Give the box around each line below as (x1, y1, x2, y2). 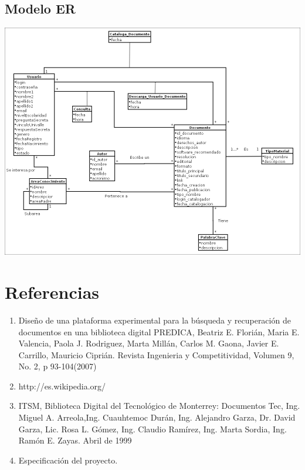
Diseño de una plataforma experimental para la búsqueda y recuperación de (18, 314, 291, 326)
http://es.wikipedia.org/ (18, 379, 106, 392)
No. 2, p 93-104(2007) (18, 360, 97, 372)
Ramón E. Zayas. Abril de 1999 (18, 434, 132, 446)
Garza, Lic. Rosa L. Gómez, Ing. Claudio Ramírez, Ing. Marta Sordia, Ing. (18, 422, 287, 435)
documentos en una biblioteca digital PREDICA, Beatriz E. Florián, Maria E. (18, 325, 300, 338)
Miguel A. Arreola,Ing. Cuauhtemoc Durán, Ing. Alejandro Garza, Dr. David (18, 411, 296, 424)
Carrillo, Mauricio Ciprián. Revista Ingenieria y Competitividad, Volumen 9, (18, 348, 294, 361)
